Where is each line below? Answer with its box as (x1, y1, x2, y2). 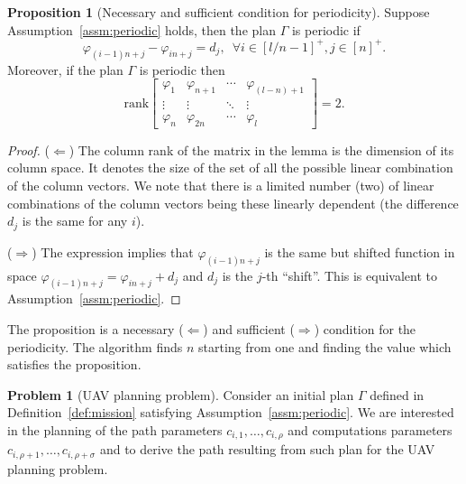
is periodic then (139, 60, 225, 79)
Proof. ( (7, 140, 50, 159)
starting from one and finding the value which (197, 337, 452, 356)
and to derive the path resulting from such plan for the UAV (99, 440, 435, 459)
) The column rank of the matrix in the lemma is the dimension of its (69, 140, 454, 159)
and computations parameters (288, 421, 452, 439)
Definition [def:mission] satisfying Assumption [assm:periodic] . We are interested (7, 403, 454, 422)
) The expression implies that (32, 242, 194, 261)
